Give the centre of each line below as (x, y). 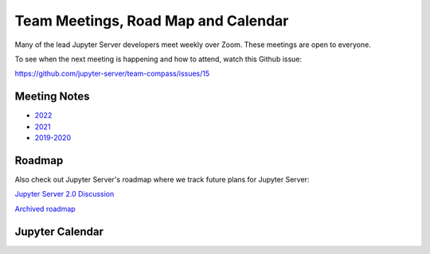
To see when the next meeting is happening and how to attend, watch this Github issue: (158, 59)
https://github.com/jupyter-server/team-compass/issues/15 (112, 74)
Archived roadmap (45, 209)
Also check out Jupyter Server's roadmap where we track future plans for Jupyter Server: (162, 179)
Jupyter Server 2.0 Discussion (64, 194)
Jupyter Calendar (59, 231)
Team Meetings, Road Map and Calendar (152, 21)
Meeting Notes (52, 97)
